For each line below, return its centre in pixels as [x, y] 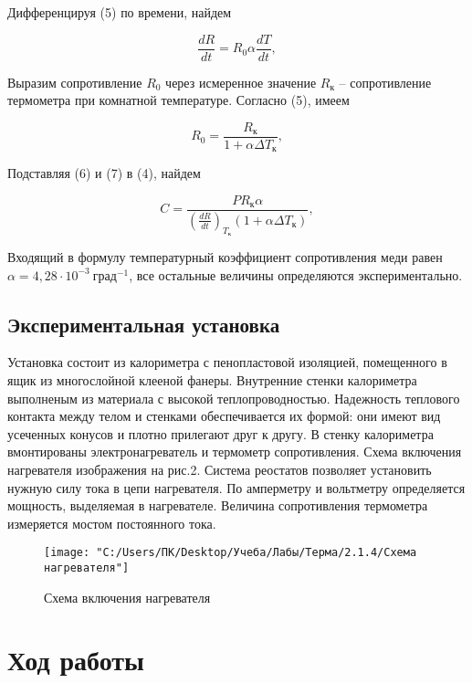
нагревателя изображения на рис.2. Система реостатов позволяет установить [220, 470]
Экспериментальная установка [144, 324]
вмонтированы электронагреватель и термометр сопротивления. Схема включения [235, 452]
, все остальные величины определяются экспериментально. [296, 274]
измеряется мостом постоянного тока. [112, 523]
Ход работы [76, 660]
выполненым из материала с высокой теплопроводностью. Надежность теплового [234, 398]
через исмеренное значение [241, 82]
